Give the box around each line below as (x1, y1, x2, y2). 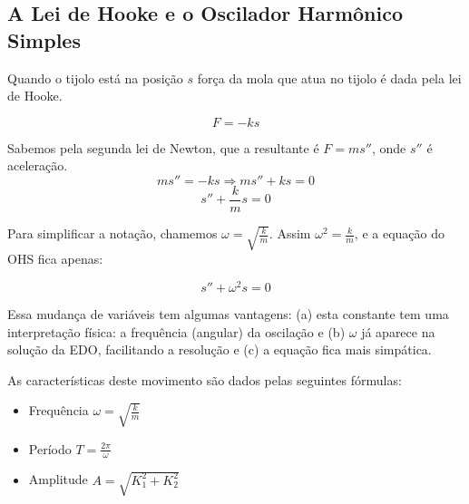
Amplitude (28, 470, 88, 489)
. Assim (269, 224, 311, 243)
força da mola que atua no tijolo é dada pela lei (197, 68, 462, 87)
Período (28, 439, 72, 458)
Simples (7, 25, 81, 53)
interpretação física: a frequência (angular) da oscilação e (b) (7, 322, 346, 341)
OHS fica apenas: (7, 249, 103, 268)
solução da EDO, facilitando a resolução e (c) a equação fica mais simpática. (7, 340, 432, 359)
